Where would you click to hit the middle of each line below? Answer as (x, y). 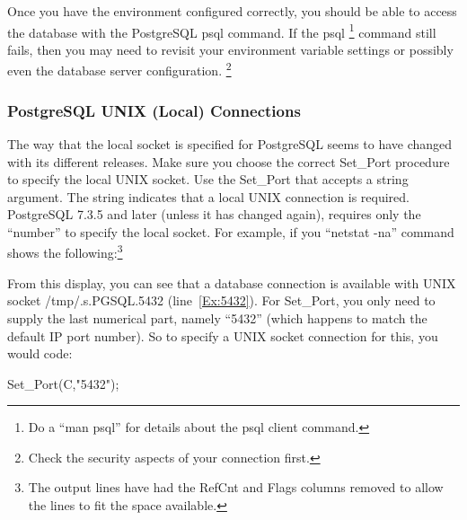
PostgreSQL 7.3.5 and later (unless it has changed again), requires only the (214, 214)
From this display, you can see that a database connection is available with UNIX (232, 282)
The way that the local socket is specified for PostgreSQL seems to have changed (230, 143)
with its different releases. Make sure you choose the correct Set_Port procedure (229, 161)
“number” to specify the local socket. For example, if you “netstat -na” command (231, 231)
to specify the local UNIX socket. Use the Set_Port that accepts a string (208, 179)
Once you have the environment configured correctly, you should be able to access (232, 11)
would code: (40, 353)
